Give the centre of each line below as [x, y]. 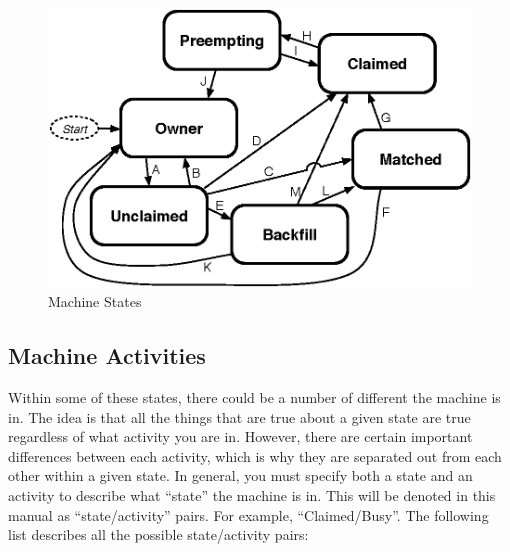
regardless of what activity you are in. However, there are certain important [240, 436]
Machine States [95, 301]
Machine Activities [107, 355]
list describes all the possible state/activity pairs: [158, 534]
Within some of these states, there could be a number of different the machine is [254, 397]
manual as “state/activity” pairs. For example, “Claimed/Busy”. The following [248, 514]
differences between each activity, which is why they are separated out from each [255, 455]
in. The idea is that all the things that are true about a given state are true [239, 416]
